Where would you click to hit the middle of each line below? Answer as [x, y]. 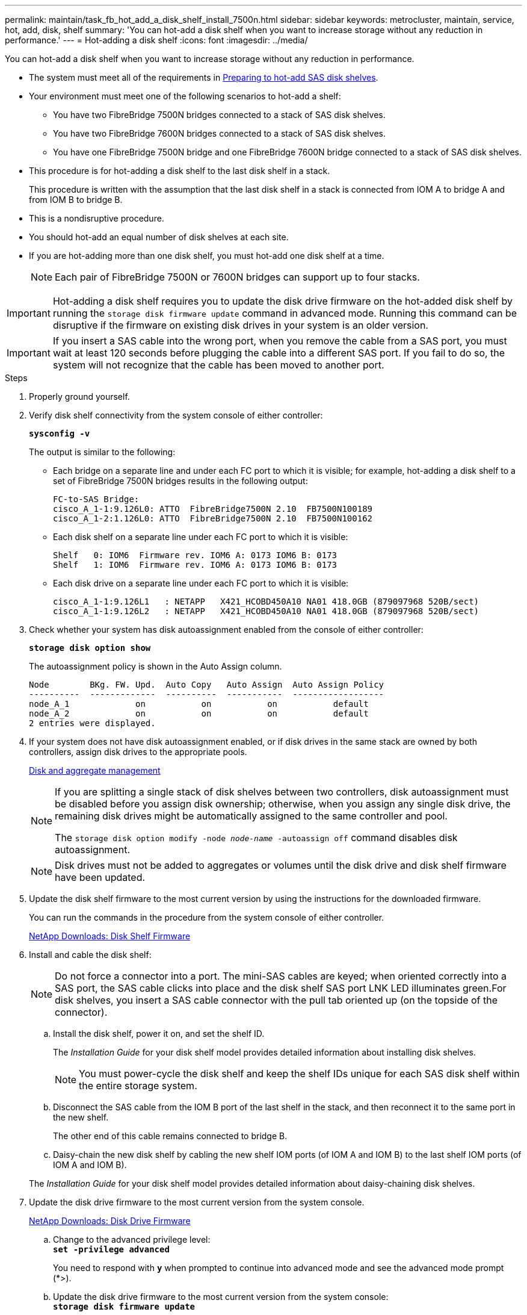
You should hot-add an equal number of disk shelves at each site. [159, 237]
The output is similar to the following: [102, 452]
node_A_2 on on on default [199, 713]
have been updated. [100, 877]
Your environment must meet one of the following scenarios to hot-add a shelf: [185, 96]
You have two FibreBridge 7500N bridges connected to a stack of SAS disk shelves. [219, 115]
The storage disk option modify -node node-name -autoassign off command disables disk [256, 838]
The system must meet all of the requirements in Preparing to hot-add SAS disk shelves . [204, 77]
